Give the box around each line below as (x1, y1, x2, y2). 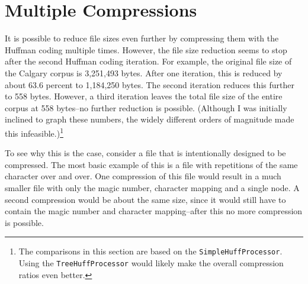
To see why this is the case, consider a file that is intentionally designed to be (5, 147, 286, 159)
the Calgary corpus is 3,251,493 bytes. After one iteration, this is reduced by (5, 66, 283, 79)
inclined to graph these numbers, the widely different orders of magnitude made (5, 113, 294, 125)
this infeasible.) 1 (5, 125, 63, 139)
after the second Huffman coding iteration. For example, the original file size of (5, 55, 292, 67)
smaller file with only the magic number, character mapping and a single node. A (5, 181, 300, 193)
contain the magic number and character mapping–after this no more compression (5, 205, 303, 217)
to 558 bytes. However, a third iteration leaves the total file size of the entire (5, 90, 283, 102)
